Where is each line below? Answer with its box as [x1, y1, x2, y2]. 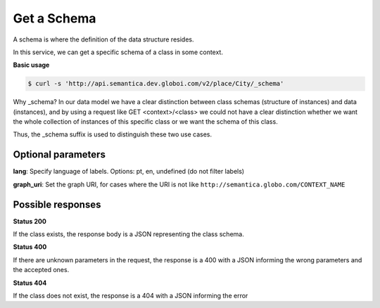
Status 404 [13, 278, 47, 287]
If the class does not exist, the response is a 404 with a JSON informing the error [13, 292, 248, 300]
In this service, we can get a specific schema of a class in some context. [13, 48, 223, 56]
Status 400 [13, 243, 47, 251]
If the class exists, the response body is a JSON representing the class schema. [13, 230, 244, 238]
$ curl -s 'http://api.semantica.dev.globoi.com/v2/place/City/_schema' [27, 79, 284, 88]
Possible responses [13, 198, 101, 210]
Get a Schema [13, 11, 96, 26]
